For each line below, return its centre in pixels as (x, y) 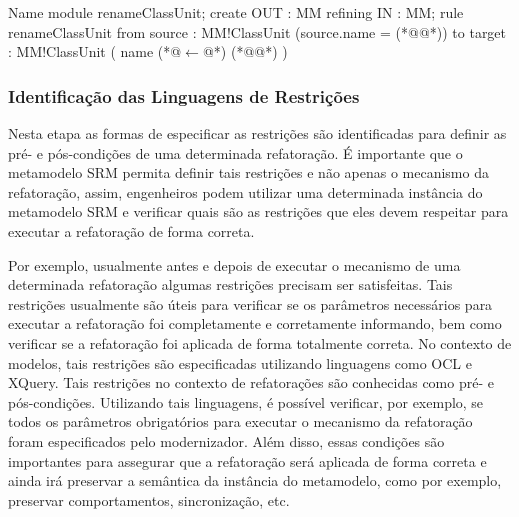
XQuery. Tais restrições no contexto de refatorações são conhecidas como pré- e (251, 382)
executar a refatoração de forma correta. (131, 230)
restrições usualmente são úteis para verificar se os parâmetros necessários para (250, 303)
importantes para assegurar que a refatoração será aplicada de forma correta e (247, 460)
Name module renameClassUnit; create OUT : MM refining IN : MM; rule (236, 12)
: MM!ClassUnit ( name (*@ (95, 51)
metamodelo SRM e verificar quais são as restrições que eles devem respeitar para (258, 211)
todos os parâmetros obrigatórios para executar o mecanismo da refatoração (240, 421)
